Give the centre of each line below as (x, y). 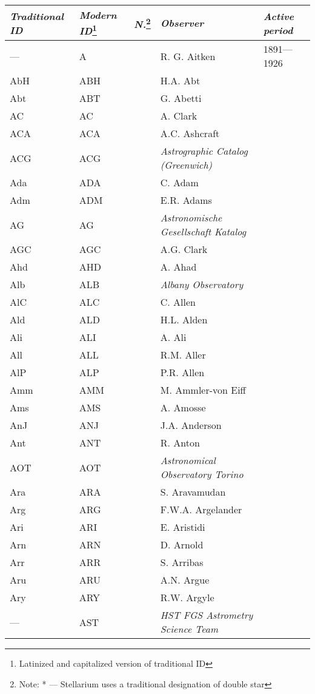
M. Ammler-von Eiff (203, 390)
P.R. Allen (182, 372)
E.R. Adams (186, 200)
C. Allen (178, 302)
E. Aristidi (183, 527)
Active (278, 16)
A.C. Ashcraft (190, 133)
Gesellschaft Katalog (203, 232)
